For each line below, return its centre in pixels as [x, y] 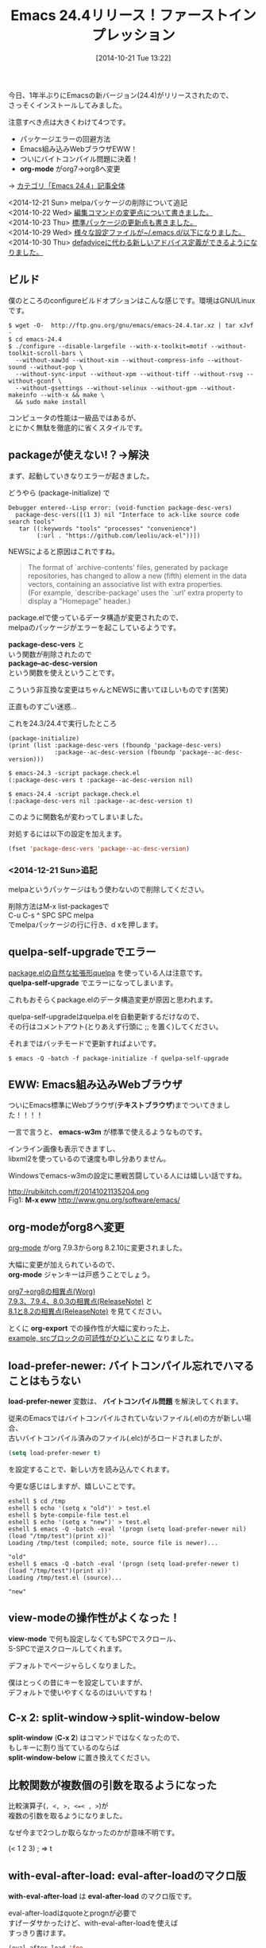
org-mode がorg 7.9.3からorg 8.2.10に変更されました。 [97, 1248]
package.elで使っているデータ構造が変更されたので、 [96, 617]
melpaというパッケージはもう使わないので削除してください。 [108, 889]
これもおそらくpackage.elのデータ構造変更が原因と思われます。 [113, 999]
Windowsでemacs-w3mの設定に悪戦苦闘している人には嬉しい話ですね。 [127, 1176]
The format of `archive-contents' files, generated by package [128, 567]
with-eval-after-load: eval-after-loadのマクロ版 [127, 1875]
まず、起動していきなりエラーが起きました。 [81, 475]
